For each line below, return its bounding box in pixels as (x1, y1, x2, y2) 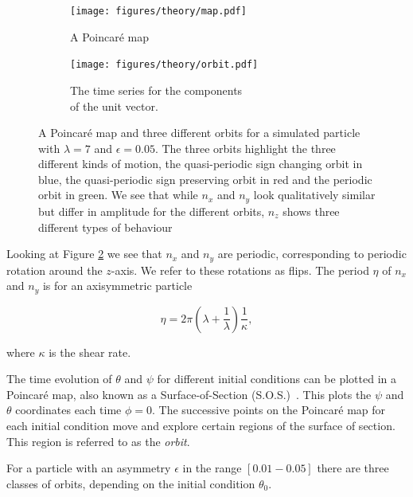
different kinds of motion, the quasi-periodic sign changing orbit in (38, 155, 363, 172)
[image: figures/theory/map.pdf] (70, 6, 247, 17)
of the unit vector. (70, 97, 158, 114)
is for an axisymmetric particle (42, 277, 193, 294)
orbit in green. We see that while (38, 186, 198, 203)
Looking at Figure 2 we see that (6, 245, 162, 262)
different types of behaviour (38, 218, 173, 235)
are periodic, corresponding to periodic (217, 245, 407, 262)
